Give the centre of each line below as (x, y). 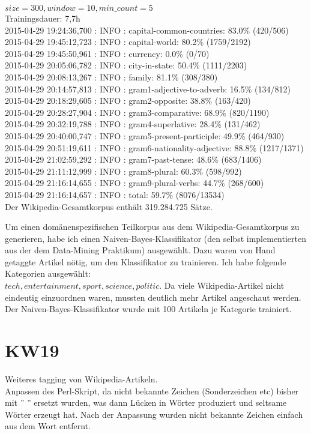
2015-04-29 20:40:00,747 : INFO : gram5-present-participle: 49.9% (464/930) (145, 135)
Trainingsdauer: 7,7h (43, 18)
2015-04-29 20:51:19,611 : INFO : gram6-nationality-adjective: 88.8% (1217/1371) (154, 147)
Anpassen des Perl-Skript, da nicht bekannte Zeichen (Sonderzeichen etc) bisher (152, 390)
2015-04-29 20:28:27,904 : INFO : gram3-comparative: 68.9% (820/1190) (137, 112)
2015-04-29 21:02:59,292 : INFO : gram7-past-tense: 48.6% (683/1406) (133, 159)
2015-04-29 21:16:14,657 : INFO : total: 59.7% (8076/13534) (115, 194)
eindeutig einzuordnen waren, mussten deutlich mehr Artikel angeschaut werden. (153, 297)
